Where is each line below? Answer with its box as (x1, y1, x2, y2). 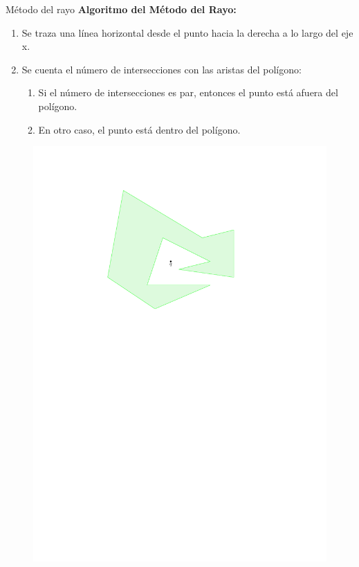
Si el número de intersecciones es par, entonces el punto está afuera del (38, 85, 338, 100)
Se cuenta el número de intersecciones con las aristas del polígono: (21, 62, 302, 76)
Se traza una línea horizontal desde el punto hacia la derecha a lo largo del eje (21, 25, 353, 39)
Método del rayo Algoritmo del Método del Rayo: (6, 2, 237, 16)
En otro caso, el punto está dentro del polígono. (38, 122, 241, 136)
